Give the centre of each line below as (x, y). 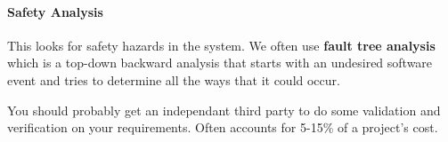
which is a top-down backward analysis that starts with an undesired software (220, 63)
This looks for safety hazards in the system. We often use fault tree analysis (221, 45)
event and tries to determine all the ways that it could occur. (174, 79)
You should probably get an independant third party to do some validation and (224, 110)
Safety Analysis (55, 11)
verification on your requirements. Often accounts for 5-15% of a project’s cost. (223, 127)
